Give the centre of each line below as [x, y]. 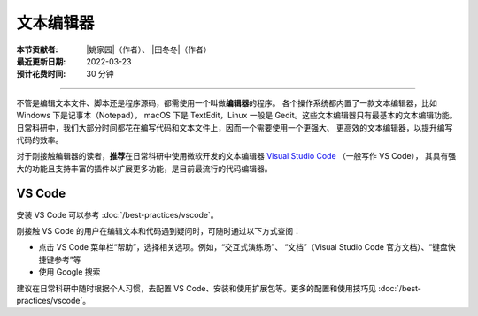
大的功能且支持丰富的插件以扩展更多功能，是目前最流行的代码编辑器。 [144, 169]
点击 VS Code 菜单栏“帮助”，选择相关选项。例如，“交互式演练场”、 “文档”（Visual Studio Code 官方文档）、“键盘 [243, 247]
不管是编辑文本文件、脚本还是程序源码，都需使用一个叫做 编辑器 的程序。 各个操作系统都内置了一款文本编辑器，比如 [227, 102]
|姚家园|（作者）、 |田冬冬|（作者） [149, 49]
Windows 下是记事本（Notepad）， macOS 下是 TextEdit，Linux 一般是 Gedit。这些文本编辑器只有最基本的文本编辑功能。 [237, 116]
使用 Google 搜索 [69, 272]
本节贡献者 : [37, 49]
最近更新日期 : [41, 61]
